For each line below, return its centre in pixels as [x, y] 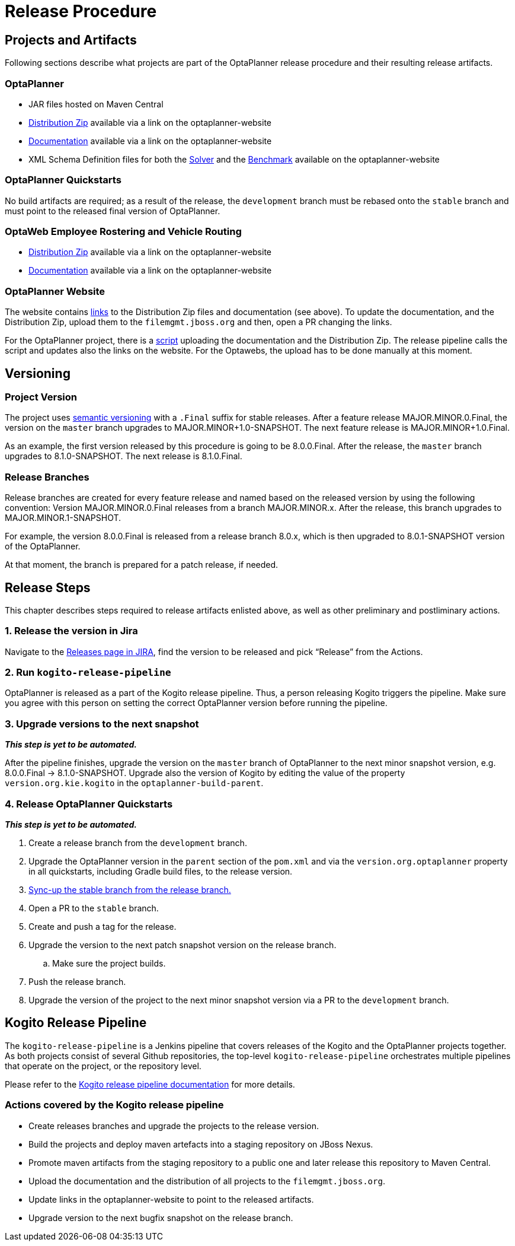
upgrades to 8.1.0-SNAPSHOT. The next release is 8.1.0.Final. [124, 456]
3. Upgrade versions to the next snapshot [102, 724]
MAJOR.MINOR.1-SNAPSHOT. [63, 518]
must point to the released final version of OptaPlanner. [113, 211]
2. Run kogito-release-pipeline [88, 673]
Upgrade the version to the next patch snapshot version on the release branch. [183, 945]
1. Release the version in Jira [71, 631]
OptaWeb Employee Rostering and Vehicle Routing [123, 232]
